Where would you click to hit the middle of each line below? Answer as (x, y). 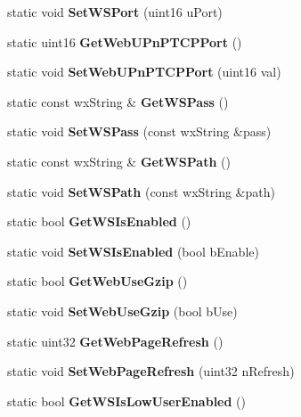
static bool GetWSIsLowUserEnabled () (126, 401)
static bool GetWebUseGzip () (98, 281)
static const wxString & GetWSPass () (118, 101)
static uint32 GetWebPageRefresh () (115, 341)
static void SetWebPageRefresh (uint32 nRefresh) (151, 371)
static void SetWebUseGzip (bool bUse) (122, 311)
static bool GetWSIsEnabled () (99, 221)
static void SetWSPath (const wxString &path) (141, 191)
